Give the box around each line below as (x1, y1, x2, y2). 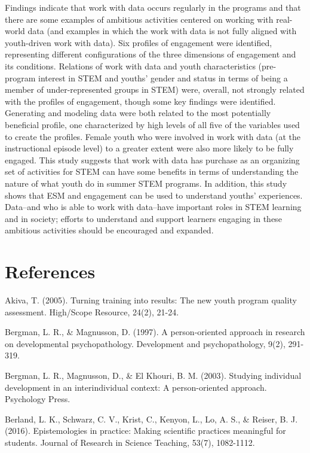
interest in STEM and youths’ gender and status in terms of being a (38, 71, 288, 84)
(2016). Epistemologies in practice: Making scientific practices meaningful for (5, 424, 286, 437)
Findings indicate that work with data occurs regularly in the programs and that (5, 1, 301, 13)
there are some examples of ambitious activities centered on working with (5, 13, 274, 25)
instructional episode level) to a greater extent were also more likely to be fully (5, 142, 294, 154)
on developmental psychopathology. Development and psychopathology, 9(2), (5, 337, 286, 349)
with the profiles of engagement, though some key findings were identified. (5, 95, 276, 107)
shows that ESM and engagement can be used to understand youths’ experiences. (5, 189, 303, 201)
